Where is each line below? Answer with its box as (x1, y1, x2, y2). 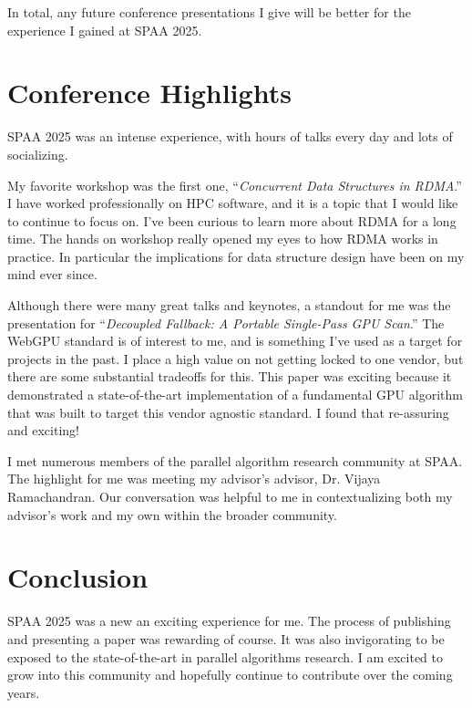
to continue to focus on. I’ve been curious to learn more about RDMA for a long (7, 211, 457, 230)
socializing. (7, 144, 68, 163)
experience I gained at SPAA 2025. (7, 20, 202, 39)
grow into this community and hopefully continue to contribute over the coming (7, 665, 453, 684)
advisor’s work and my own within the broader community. (7, 505, 337, 524)
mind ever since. (7, 265, 97, 284)
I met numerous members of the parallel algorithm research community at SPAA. (7, 451, 463, 470)
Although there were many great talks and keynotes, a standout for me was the (7, 296, 451, 315)
